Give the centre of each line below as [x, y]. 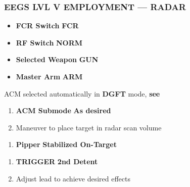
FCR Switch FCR [47, 26]
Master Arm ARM [49, 76]
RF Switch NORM [49, 42]
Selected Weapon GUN [57, 59]
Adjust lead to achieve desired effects [73, 178]
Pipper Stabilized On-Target [66, 144]
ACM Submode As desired [63, 110]
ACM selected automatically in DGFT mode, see [82, 93]
